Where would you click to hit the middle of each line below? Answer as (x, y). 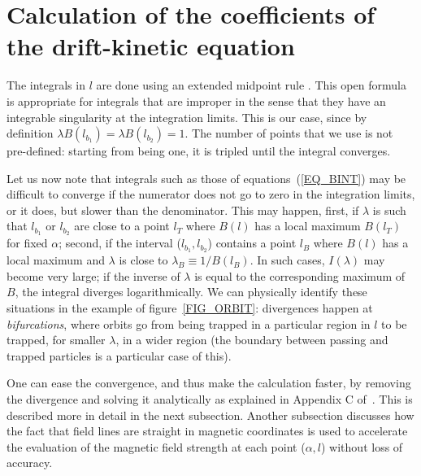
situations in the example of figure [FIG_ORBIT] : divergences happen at (190, 307)
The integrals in (46, 85)
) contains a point (252, 243)
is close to (143, 260)
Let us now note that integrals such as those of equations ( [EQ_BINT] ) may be (206, 178)
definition (30, 133)
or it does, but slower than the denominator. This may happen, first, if (183, 210)
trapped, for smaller (56, 340)
